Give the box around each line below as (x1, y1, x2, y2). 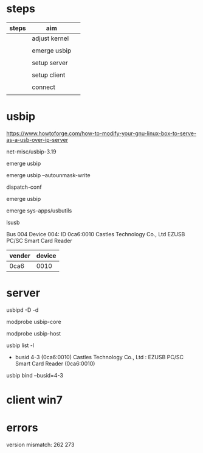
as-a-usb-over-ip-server (6, 136, 69, 143)
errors (6, 421, 38, 435)
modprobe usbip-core (6, 318, 62, 325)
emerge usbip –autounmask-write (6, 171, 91, 178)
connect (32, 83, 56, 91)
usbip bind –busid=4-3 (6, 371, 64, 379)
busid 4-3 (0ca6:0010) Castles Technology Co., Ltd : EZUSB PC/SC (15, 353, 184, 360)
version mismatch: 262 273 (6, 441, 75, 448)
